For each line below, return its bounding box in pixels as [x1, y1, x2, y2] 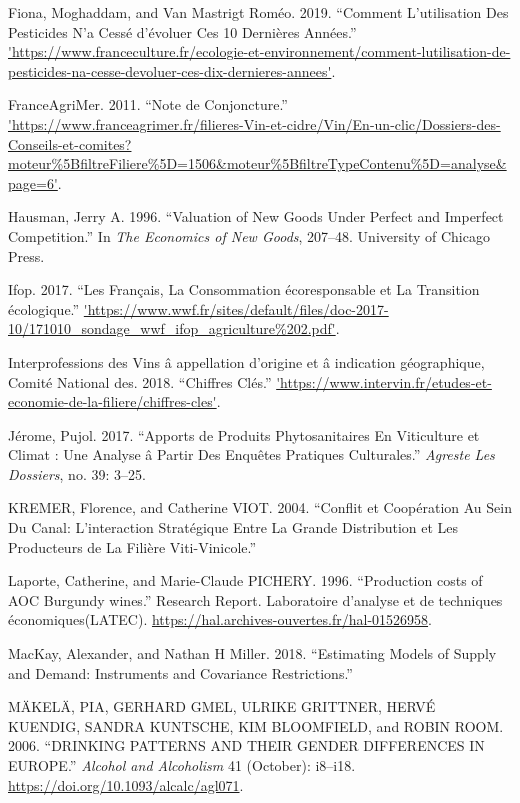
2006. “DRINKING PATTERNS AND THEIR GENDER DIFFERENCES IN [8, 735, 485, 756]
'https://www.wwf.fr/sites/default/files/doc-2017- [83, 298, 389, 319]
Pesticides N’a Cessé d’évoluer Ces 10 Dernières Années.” [8, 21, 357, 42]
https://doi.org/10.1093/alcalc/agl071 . [8, 774, 244, 795]
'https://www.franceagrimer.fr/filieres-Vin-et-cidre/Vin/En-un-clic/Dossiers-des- [8, 113, 501, 134]
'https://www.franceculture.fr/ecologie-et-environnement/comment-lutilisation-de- [8, 41, 511, 62]
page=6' [8, 172, 58, 193]
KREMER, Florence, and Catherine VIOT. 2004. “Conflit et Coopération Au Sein [8, 497, 512, 518]
